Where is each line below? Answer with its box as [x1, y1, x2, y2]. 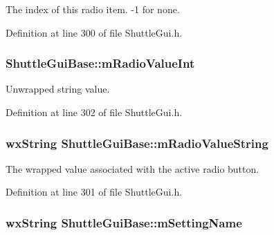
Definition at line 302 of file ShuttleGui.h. [6, 105, 183, 119]
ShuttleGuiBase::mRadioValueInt [6, 55, 195, 72]
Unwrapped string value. [6, 82, 110, 96]
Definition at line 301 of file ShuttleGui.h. [6, 185, 183, 199]
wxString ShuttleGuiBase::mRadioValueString [6, 134, 268, 151]
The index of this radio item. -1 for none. [6, 2, 180, 16]
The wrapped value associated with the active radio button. [6, 161, 259, 176]
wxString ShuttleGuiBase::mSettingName [6, 214, 242, 231]
